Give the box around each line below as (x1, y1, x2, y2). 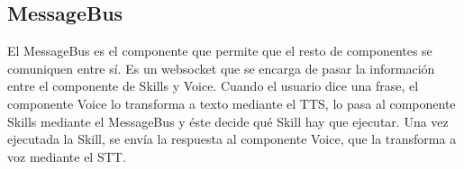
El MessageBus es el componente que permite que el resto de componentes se (7, 41, 432, 60)
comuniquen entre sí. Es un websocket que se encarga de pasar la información (7, 58, 435, 77)
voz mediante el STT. (7, 147, 126, 165)
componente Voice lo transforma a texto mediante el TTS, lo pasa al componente (7, 93, 456, 112)
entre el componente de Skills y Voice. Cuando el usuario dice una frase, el (7, 76, 419, 95)
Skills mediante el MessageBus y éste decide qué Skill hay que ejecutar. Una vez (7, 111, 449, 130)
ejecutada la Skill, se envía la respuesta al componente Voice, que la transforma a (7, 129, 457, 148)
